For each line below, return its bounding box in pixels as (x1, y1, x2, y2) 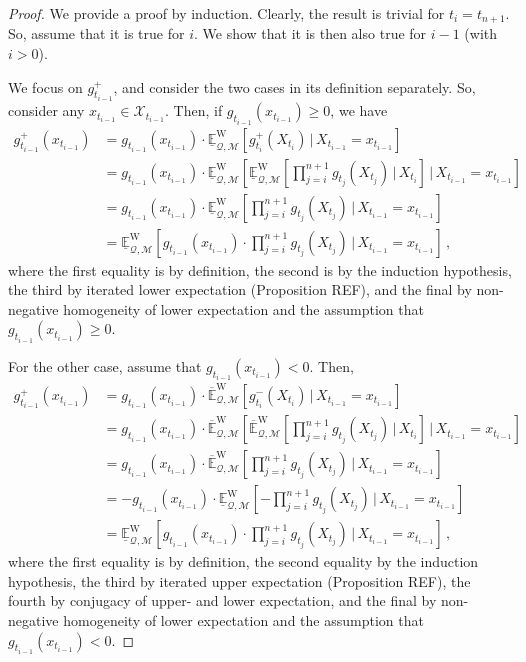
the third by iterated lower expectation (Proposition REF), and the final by (8, 279, 472, 300)
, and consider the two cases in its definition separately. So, (113, 76, 476, 97)
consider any (8, 100, 85, 121)
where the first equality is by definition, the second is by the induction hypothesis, (8, 259, 512, 280)
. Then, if (165, 100, 223, 121)
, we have (330, 100, 388, 121)
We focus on (8, 76, 83, 97)
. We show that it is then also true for (193, 23, 427, 44)
